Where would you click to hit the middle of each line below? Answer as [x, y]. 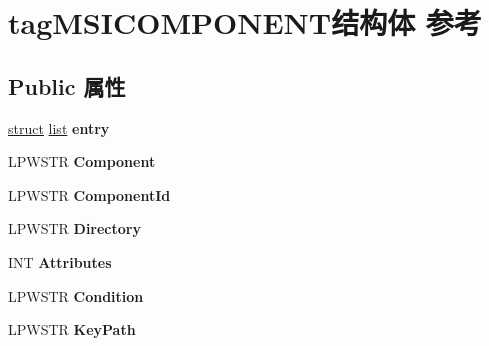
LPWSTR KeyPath [72, 329]
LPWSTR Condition [76, 295]
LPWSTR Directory [74, 228]
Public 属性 [67, 85]
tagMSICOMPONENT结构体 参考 [245, 22]
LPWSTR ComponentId [89, 194]
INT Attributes [60, 261]
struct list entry [59, 127]
